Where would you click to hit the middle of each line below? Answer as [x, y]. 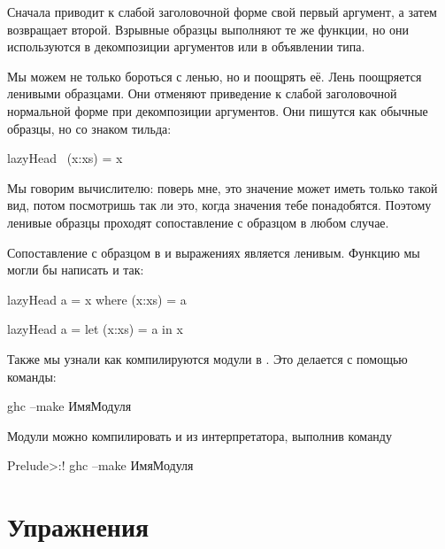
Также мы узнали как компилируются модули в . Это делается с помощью [207, 358]
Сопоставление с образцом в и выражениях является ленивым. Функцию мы [214, 252]
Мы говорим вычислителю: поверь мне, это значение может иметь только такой [222, 187]
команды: [32, 376]
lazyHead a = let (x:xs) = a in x [95, 329]
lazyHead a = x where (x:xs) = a [97, 299]
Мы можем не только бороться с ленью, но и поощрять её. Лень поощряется [215, 76]
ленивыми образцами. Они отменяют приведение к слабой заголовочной [202, 93]
